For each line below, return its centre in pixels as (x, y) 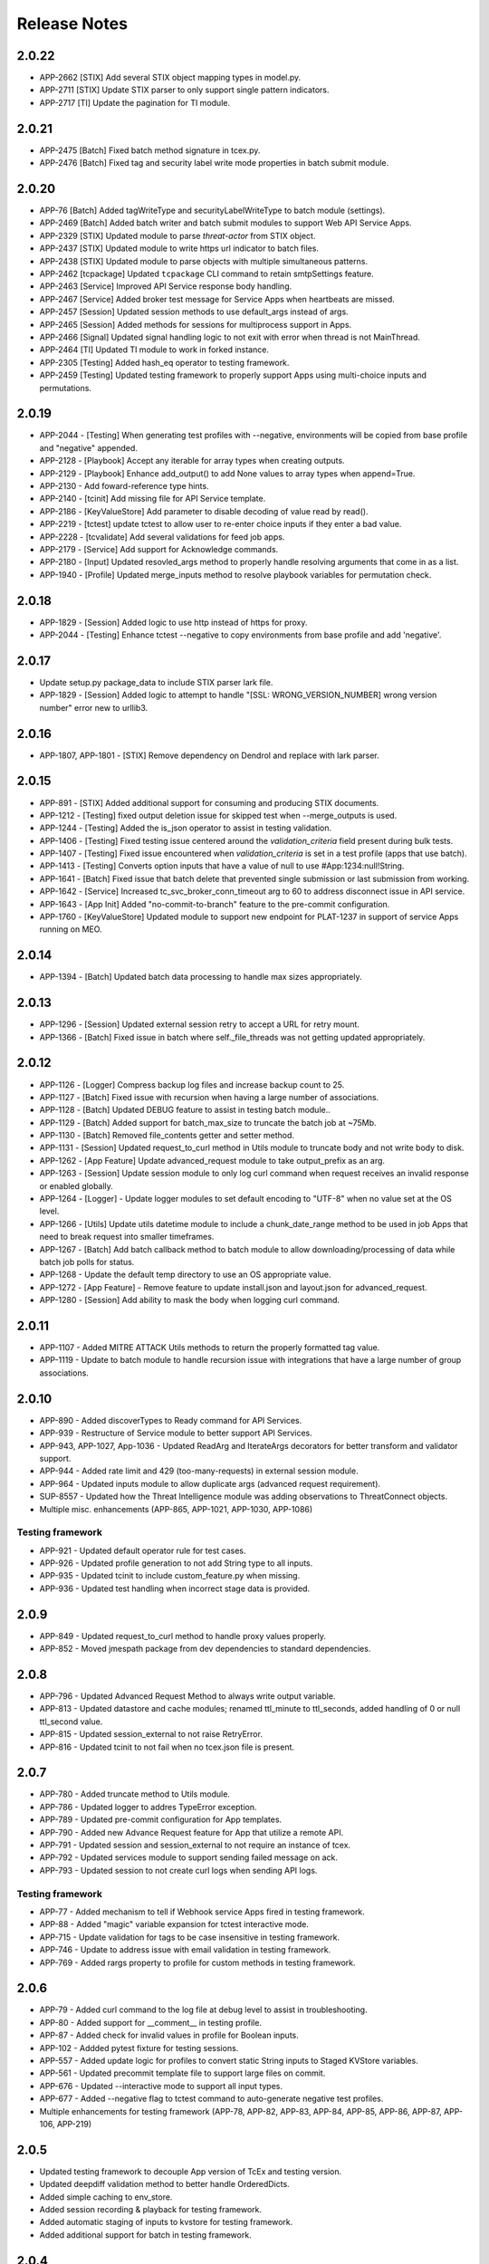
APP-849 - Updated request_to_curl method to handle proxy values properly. (182, 1636)
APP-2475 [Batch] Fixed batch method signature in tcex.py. (150, 150)
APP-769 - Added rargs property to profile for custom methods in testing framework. (198, 1962)
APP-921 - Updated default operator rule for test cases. (143, 1550)
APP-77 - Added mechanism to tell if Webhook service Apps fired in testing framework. (202, 1912)
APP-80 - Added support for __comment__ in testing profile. (151, 2022)
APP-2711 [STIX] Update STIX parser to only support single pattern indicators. (184, 90)
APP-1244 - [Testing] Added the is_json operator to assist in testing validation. (186, 828)
